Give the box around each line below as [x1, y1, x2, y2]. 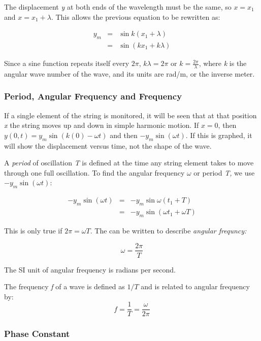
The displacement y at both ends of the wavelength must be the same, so [4, 2, 232, 12]
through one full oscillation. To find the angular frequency [4, 167, 185, 178]
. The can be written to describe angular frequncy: [90, 225, 247, 235]
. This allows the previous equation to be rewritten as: [51, 11, 220, 22]
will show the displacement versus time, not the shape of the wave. [4, 140, 212, 151]
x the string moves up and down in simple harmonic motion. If [4, 120, 199, 130]
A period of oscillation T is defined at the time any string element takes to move [4, 157, 254, 168]
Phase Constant [4, 327, 70, 340]
